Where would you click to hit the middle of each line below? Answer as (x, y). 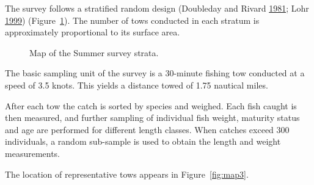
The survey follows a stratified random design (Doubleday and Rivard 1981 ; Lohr (157, 8)
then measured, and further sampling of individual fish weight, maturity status (152, 118)
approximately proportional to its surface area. (93, 32)
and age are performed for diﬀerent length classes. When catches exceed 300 (147, 129)
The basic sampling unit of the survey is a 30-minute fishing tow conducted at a (155, 73)
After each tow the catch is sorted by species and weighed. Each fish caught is (151, 105)
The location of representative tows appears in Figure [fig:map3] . (127, 174)
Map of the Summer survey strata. (94, 52)
